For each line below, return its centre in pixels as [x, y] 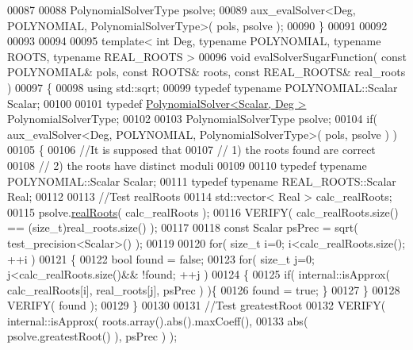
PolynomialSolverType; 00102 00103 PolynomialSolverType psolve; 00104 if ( [192, 119]
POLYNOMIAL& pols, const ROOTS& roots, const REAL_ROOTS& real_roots [206, 72]
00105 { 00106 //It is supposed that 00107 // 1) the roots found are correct [191, 150]
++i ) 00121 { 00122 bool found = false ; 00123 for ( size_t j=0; [161, 258]
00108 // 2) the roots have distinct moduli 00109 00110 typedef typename [187, 165]
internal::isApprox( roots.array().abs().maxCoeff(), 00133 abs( [158, 320]
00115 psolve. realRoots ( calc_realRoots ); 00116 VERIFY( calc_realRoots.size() [203, 212]
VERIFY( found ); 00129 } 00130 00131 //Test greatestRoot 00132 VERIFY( [197, 305]
